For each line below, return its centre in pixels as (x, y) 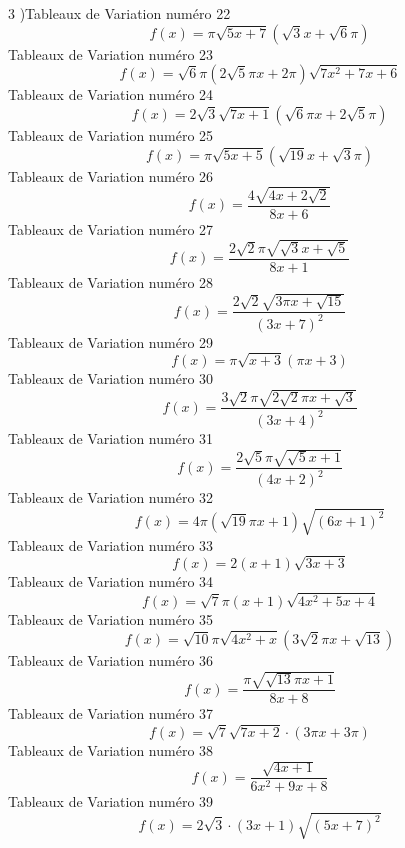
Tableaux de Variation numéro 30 (111, 378)
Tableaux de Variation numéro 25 (111, 134)
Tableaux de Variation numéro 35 (111, 619)
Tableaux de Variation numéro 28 (111, 282)
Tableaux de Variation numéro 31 (111, 437)
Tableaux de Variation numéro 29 (111, 341)
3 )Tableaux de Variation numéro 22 (119, 13)
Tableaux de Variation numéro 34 (111, 581)
